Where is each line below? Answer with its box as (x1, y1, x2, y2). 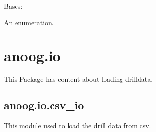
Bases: (4, 1, 23, 11)
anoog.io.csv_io (4, 98, 84, 113)
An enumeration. (4, 17, 54, 27)
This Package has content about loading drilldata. (4, 74, 153, 84)
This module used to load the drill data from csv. (4, 120, 151, 131)
